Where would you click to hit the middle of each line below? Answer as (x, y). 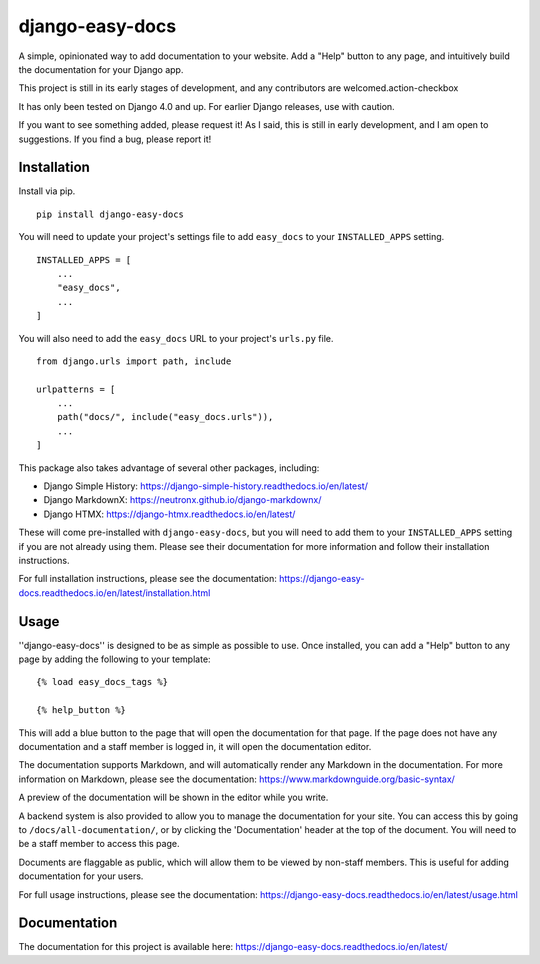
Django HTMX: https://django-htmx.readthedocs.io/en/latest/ (169, 514)
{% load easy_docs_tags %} (102, 682)
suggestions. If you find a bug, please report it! (115, 139)
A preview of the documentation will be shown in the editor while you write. (173, 797)
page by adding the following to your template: (114, 659)
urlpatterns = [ (76, 389)
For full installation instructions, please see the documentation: (147, 579)
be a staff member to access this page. (99, 844)
